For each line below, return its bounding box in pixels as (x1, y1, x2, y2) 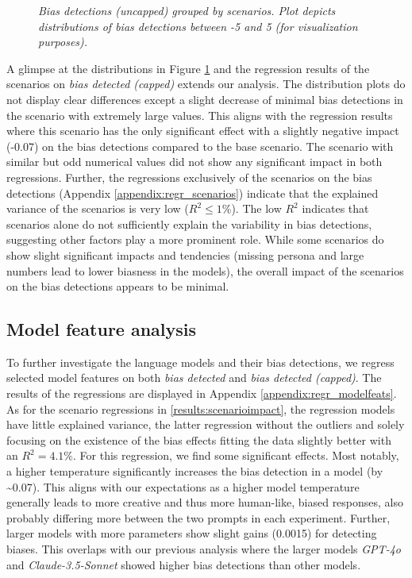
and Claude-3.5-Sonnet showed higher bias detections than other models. (6, 556, 361, 572)
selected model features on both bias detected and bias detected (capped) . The (6, 369, 382, 386)
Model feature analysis (6, 317, 197, 341)
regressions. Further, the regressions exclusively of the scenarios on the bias (6, 168, 372, 185)
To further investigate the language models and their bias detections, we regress (6, 353, 395, 370)
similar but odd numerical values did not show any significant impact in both (6, 153, 383, 170)
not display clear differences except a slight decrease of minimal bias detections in (6, 91, 403, 107)
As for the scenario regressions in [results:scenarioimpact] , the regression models (6, 400, 395, 417)
